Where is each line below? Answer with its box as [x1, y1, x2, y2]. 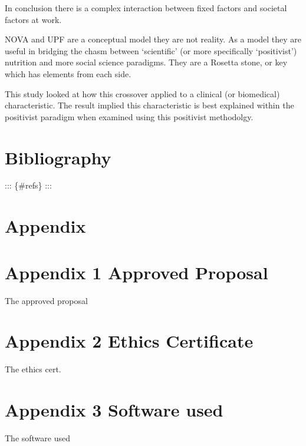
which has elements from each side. [5, 67, 131, 80]
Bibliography [5, 145, 111, 169]
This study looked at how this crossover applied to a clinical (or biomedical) [5, 87, 280, 100]
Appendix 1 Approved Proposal [5, 260, 268, 284]
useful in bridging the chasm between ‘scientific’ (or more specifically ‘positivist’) [5, 44, 297, 57]
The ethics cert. [5, 363, 61, 375]
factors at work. [5, 13, 62, 25]
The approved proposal [5, 294, 88, 306]
